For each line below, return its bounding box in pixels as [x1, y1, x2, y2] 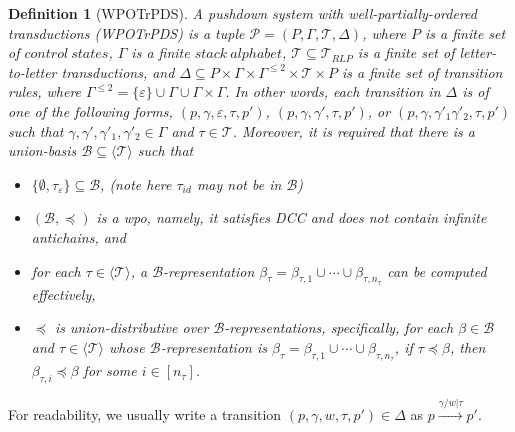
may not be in [196, 173, 282, 194]
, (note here [100, 173, 172, 194]
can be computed [387, 260, 487, 281]
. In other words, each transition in [225, 81, 441, 102]
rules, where [8, 81, 82, 102]
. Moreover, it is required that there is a [232, 120, 475, 141]
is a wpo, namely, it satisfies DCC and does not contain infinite [96, 207, 487, 228]
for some [83, 360, 137, 381]
